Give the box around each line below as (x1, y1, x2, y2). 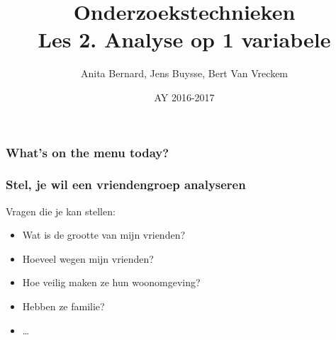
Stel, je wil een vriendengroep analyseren (6, 176, 246, 193)
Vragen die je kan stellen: (6, 203, 116, 218)
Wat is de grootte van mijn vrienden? (22, 227, 186, 242)
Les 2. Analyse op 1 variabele (38, 25, 331, 54)
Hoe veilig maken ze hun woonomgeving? (22, 275, 201, 290)
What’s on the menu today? (6, 143, 169, 161)
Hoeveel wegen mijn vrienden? (22, 251, 154, 266)
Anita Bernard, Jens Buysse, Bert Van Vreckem (80, 66, 289, 81)
